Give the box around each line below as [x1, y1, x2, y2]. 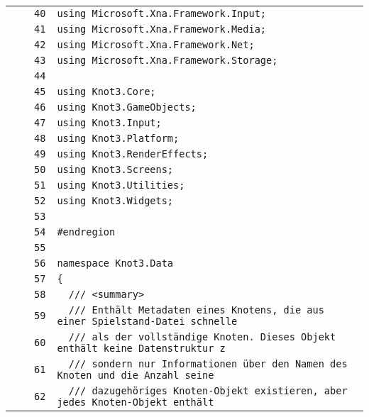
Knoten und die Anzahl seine [57, 369, 214, 381]
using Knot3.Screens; [57, 164, 174, 175]
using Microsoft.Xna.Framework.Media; [57, 23, 267, 35]
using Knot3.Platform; [57, 133, 180, 144]
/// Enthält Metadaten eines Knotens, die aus [68, 304, 324, 316]
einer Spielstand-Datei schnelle [57, 316, 238, 327]
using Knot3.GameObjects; [57, 101, 197, 113]
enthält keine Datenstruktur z [57, 343, 226, 354]
